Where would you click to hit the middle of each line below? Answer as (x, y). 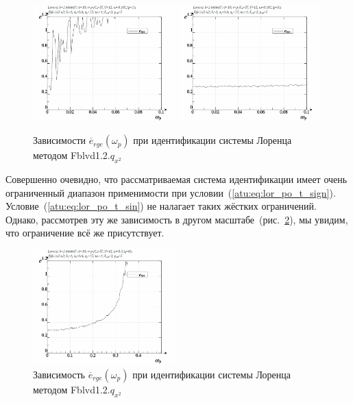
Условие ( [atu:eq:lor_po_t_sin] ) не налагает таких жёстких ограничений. (161, 206)
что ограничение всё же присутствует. (85, 233)
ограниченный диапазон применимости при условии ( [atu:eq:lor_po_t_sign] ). (171, 192)
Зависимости (60, 140)
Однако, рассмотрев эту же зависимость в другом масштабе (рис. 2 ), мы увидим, (177, 219)
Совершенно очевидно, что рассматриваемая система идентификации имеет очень (176, 179)
